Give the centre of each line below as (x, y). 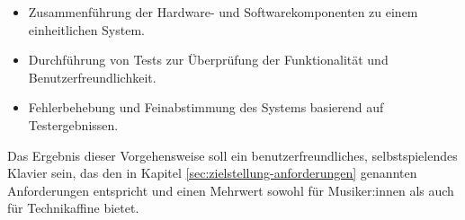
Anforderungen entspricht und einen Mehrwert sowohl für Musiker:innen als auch (231, 190)
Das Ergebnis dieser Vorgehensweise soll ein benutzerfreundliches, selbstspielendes (232, 155)
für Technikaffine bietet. (73, 208)
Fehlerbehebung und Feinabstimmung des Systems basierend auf (206, 107)
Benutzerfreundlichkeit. (92, 77)
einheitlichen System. (86, 29)
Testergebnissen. (73, 124)
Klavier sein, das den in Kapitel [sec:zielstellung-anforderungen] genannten (212, 173)
